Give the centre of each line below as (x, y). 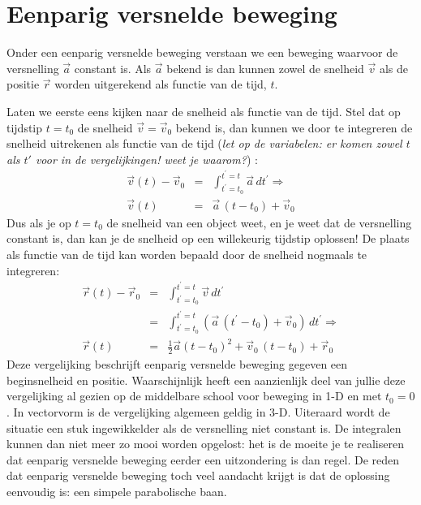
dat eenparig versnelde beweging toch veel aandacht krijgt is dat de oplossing (198, 475)
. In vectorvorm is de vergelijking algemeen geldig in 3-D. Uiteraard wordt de (198, 411)
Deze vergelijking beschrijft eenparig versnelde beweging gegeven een (177, 364)
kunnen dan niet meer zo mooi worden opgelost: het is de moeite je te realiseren (205, 444)
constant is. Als (113, 68)
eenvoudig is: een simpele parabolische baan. (117, 491)
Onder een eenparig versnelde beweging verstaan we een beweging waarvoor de (202, 52)
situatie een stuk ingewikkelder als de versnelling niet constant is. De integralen (204, 427)
